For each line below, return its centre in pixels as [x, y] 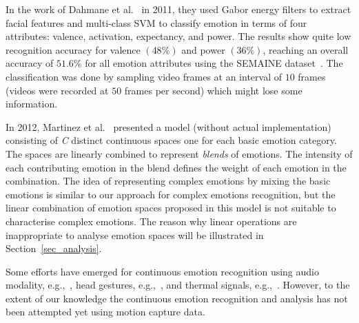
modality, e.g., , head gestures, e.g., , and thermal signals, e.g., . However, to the [178, 285]
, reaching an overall [306, 49]
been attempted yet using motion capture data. [105, 312]
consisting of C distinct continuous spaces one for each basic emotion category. [171, 140]
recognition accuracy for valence [73, 49]
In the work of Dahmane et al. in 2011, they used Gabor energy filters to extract [178, 9]
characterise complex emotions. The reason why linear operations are [151, 221]
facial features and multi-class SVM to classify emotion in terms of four [156, 22]
